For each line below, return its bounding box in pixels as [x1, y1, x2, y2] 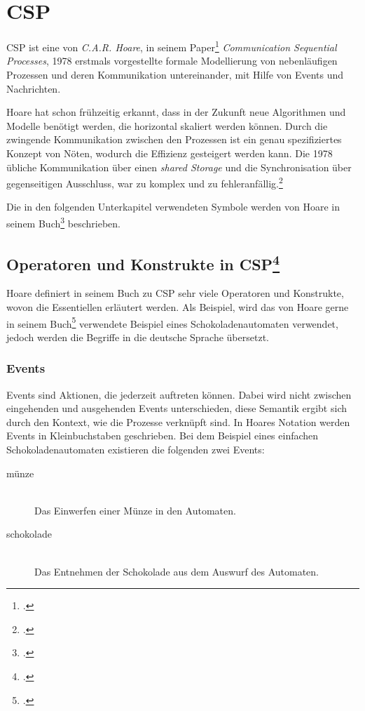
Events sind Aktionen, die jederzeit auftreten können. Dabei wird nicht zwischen [6, 387, 352, 401]
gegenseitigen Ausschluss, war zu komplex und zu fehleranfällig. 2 [6, 174, 283, 190]
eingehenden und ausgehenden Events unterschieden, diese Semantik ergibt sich [6, 401, 347, 416]
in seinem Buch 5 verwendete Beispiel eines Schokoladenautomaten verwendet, [6, 314, 338, 331]
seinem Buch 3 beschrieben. [6, 213, 120, 230]
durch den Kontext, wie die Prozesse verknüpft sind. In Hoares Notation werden [6, 414, 350, 429]
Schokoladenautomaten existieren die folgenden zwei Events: [6, 442, 265, 457]
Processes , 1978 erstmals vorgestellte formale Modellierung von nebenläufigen [6, 53, 338, 68]
